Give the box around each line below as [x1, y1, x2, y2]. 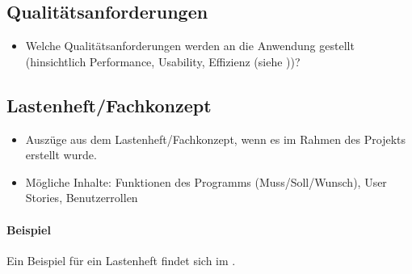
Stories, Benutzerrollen [25, 189, 138, 206]
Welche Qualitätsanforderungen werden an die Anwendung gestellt [25, 37, 355, 54]
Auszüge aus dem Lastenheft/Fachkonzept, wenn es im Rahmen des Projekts [25, 130, 406, 147]
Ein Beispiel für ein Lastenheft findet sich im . [6, 251, 236, 268]
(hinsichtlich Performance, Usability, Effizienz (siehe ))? [25, 53, 301, 70]
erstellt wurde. [25, 146, 97, 163]
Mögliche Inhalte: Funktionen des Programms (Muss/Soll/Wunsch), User [25, 173, 387, 190]
